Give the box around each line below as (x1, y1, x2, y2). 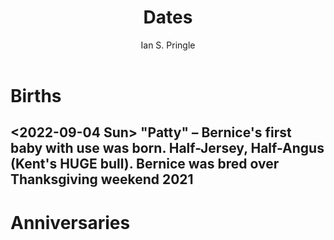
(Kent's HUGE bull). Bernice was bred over (10, 156, 280, 173)
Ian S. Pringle (140, 39, 196, 51)
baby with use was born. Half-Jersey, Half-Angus (10, 140, 325, 157)
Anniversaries (10, 211, 131, 234)
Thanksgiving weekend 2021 (10, 171, 194, 188)
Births (10, 84, 62, 107)
